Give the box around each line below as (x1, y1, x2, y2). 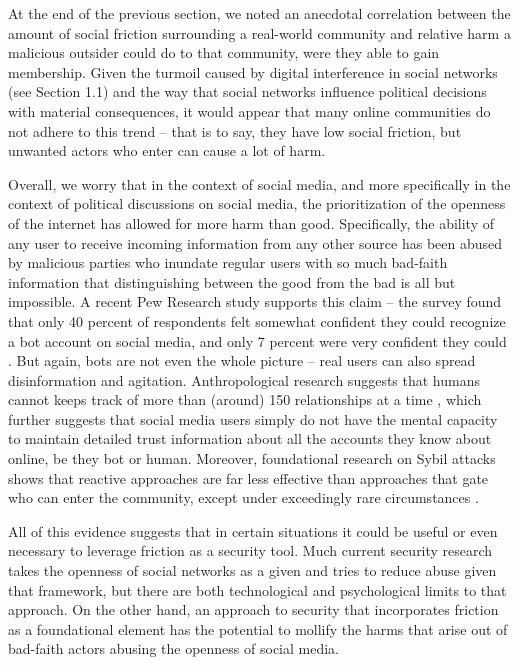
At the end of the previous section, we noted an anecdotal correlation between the (8, 3, 511, 23)
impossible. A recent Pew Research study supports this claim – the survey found (8, 291, 502, 312)
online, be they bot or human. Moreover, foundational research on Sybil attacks (8, 448, 496, 469)
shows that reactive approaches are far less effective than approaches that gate (8, 467, 489, 488)
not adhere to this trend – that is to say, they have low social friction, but (8, 120, 462, 141)
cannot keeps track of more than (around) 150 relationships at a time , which (8, 389, 482, 410)
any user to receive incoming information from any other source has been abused (8, 232, 503, 253)
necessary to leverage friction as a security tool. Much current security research (8, 540, 493, 561)
